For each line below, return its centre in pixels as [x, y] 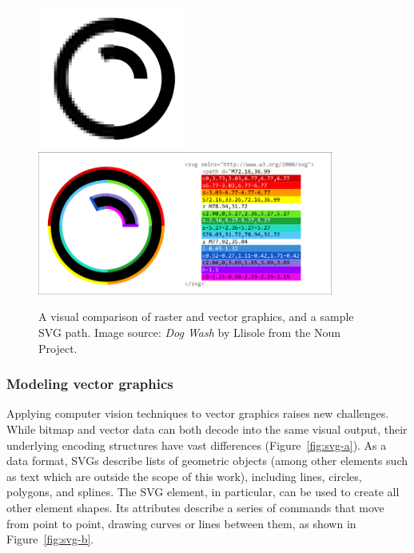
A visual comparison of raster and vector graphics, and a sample [196, 317]
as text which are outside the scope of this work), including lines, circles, [184, 476]
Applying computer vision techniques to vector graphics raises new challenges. [198, 413]
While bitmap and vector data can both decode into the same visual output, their [207, 429]
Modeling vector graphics [90, 384]
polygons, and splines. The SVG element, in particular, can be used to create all [203, 492]
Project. [58, 348]
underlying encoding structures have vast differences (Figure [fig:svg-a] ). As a [197, 445]
